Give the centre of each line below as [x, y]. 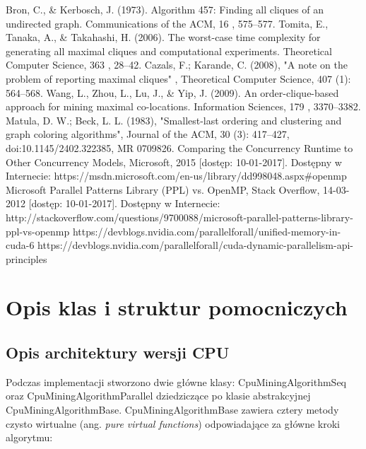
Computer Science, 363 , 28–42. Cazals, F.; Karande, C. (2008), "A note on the [177, 65]
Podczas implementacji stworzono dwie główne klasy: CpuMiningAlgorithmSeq [176, 381]
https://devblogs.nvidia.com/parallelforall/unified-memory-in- [207, 231]
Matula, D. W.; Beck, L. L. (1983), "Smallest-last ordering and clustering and [174, 120]
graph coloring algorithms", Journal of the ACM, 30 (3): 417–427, [148, 134]
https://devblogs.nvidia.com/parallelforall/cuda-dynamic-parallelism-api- [195, 245]
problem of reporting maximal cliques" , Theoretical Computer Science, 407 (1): [178, 78]
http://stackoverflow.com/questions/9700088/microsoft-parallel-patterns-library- [179, 217]
